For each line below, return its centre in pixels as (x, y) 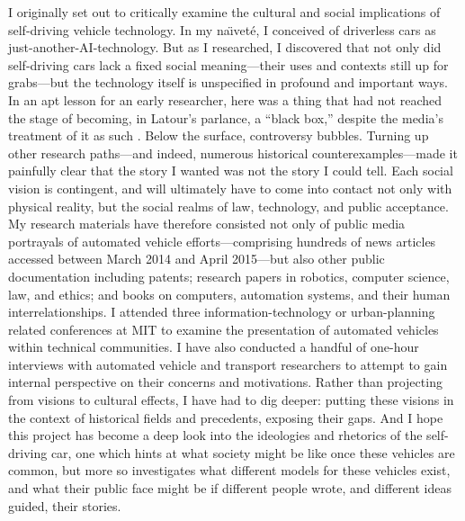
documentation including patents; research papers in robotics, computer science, (229, 276)
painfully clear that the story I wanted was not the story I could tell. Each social (231, 171)
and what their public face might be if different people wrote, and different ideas (230, 488)
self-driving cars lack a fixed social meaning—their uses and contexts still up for (228, 64)
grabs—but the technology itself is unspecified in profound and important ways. (228, 82)
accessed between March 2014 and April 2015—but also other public (197, 259)
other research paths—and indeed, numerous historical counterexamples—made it (233, 153)
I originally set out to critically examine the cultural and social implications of (224, 12)
